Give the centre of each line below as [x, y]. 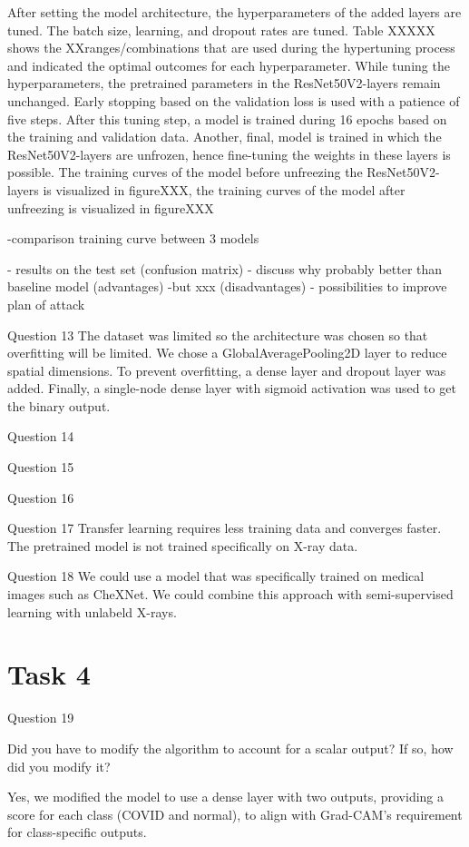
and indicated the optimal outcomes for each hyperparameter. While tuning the [229, 65]
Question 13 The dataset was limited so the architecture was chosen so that [218, 335]
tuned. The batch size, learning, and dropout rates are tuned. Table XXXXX [221, 30]
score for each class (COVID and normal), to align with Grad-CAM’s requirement [235, 814]
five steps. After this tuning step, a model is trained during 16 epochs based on [227, 118]
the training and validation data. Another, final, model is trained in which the [225, 137]
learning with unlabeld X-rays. [92, 611]
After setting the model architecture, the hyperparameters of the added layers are [234, 12]
